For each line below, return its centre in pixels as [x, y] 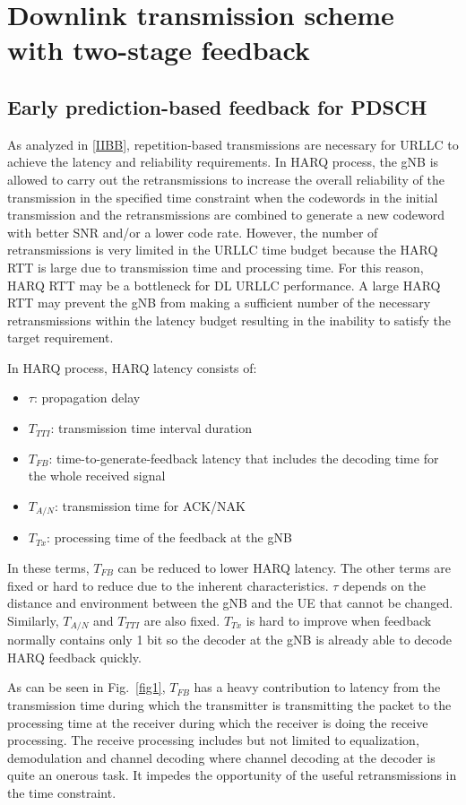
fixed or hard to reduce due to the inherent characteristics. [168, 585]
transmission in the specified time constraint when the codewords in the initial [223, 197]
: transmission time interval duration [151, 428]
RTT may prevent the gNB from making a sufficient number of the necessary [219, 303]
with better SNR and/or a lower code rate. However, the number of [193, 232]
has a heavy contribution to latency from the [317, 687]
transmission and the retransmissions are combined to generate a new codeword [226, 215]
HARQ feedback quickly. [74, 657]
